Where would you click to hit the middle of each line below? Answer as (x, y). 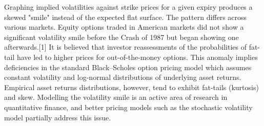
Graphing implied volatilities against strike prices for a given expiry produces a (128, 7)
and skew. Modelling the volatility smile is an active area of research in (116, 97)
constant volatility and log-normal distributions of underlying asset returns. (123, 77)
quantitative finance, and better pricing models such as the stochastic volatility (128, 107)
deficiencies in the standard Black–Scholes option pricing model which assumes (128, 67)
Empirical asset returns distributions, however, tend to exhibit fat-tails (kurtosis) (131, 87)
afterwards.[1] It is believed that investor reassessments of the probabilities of (125, 47)
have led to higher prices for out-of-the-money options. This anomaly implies (137, 57)
